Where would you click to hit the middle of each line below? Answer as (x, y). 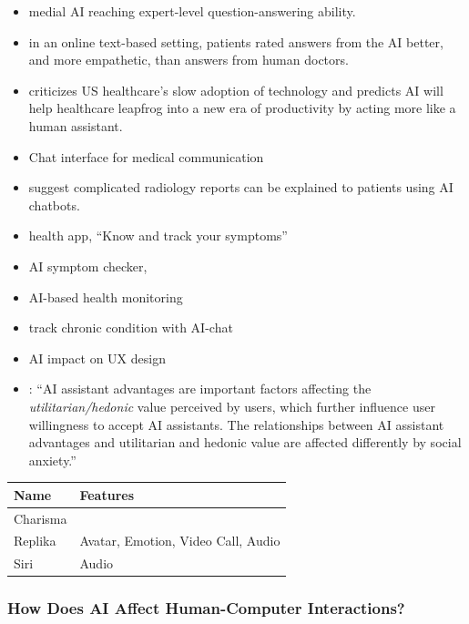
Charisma (41, 518)
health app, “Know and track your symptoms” (158, 235)
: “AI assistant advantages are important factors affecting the (200, 389)
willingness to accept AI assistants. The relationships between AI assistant (236, 424)
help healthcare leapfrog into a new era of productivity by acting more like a (242, 108)
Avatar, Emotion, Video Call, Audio (180, 541)
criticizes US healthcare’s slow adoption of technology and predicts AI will (236, 90)
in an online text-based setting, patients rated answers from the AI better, (236, 41)
